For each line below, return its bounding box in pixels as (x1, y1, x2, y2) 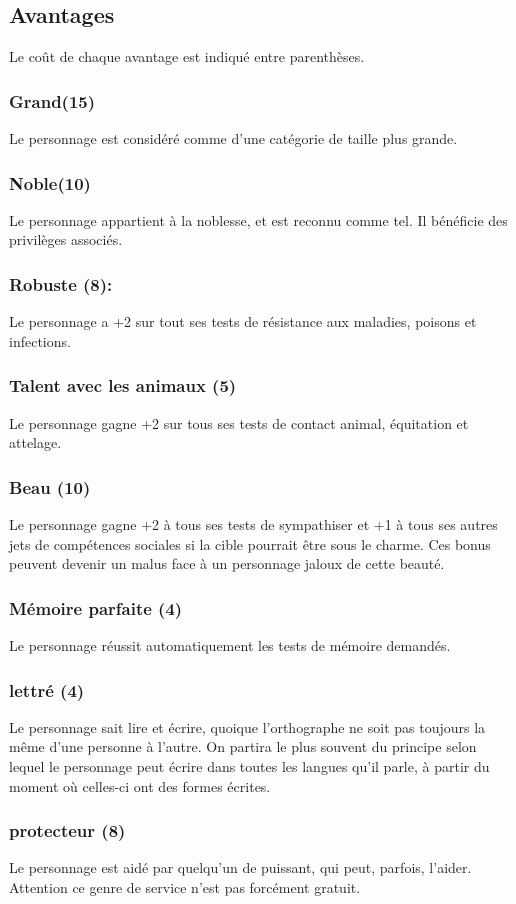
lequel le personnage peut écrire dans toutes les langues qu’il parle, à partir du (9, 756, 490, 777)
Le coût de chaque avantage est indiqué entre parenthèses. (9, 46, 365, 67)
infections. (9, 330, 71, 351)
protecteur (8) (9, 818, 126, 843)
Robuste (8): (9, 271, 113, 296)
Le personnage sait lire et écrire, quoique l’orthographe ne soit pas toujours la (9, 716, 486, 737)
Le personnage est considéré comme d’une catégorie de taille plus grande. (9, 128, 458, 149)
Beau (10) (9, 474, 91, 499)
